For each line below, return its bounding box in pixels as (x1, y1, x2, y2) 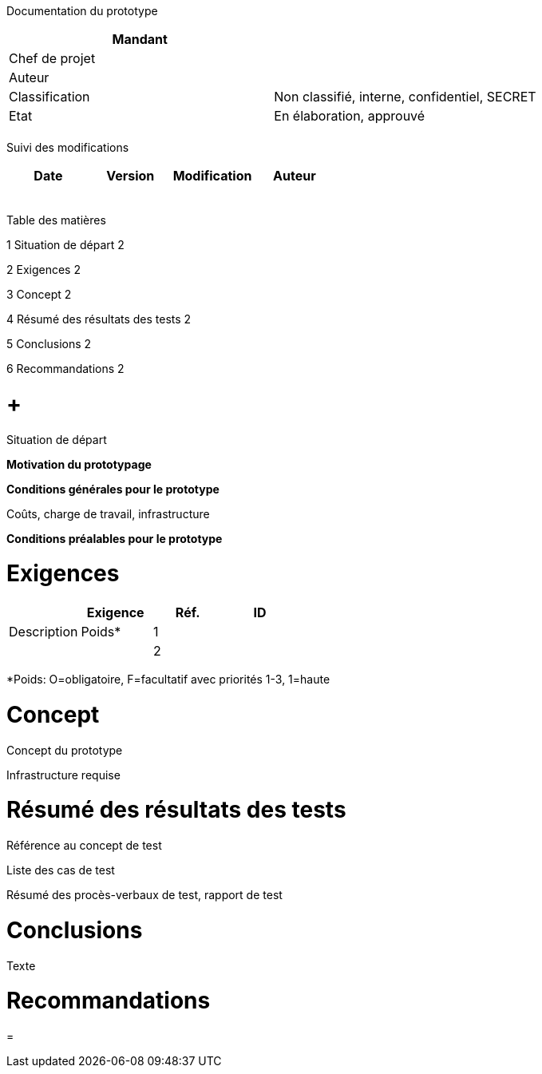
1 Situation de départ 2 (6, 238, 125, 252)
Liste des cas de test (6, 863, 115, 877)
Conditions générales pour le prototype (6, 482, 220, 496)
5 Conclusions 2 (6, 337, 92, 351)
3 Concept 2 (6, 287, 72, 301)
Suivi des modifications (6, 141, 129, 154)
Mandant (112, 31, 168, 47)
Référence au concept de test (6, 838, 162, 852)
